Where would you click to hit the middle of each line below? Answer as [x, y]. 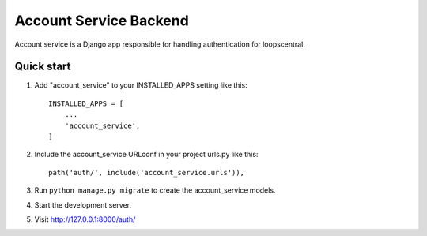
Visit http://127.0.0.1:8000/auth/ [85, 219]
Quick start [43, 67]
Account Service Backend [102, 21]
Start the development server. [83, 204]
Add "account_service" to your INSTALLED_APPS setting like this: [141, 85]
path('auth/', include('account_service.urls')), [147, 172]
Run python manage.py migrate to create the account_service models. [155, 190]
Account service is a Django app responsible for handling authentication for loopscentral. [160, 44]
